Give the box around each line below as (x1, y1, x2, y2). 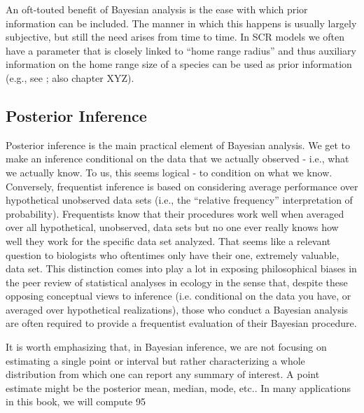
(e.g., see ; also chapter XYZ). (6, 70, 134, 85)
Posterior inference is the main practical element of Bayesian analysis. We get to (6, 137, 351, 152)
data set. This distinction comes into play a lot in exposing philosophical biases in (6, 261, 357, 276)
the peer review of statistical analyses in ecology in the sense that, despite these (6, 274, 348, 289)
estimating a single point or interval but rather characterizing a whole (6, 353, 305, 367)
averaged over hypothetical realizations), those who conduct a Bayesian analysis (6, 302, 349, 316)
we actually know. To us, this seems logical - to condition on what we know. (6, 164, 332, 179)
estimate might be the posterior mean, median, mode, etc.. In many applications (6, 380, 351, 395)
